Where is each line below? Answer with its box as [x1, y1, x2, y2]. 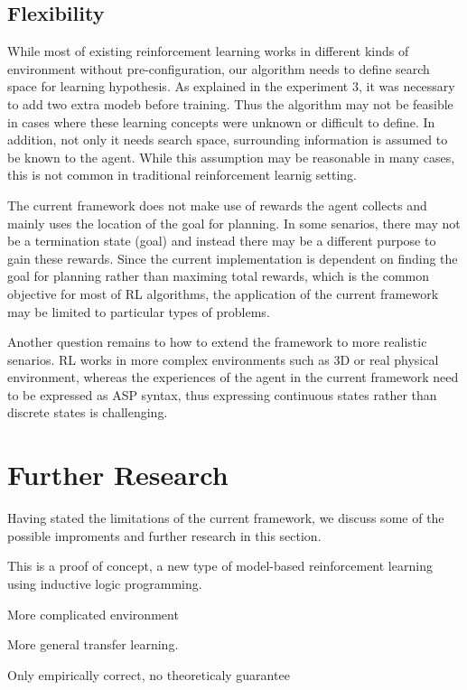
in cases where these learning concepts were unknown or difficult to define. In [7, 112, 435, 131]
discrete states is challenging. [7, 403, 168, 422]
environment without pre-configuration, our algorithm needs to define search [7, 59, 430, 78]
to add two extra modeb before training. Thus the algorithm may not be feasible [7, 94, 453, 113]
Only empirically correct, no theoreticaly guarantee [7, 665, 290, 684]
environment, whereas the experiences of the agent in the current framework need [7, 368, 459, 387]
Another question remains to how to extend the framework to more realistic [7, 332, 427, 351]
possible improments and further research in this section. [7, 526, 322, 545]
